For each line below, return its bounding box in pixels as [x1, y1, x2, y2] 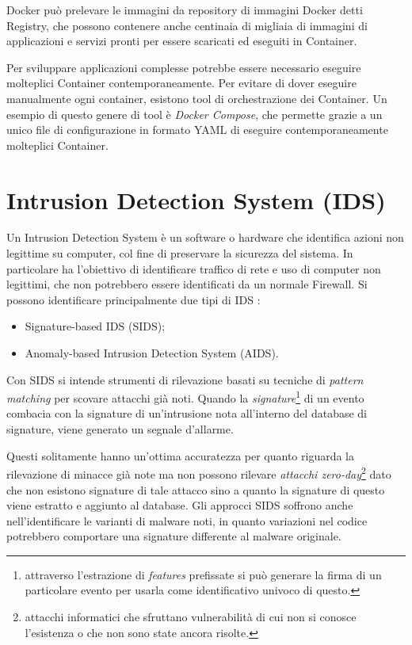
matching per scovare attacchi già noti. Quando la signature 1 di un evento [6, 387, 364, 406]
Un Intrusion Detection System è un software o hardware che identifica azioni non [6, 229, 404, 246]
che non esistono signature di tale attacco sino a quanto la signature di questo [6, 481, 385, 498]
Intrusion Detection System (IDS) [6, 183, 386, 216]
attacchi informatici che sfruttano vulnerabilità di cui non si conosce [25, 609, 357, 625]
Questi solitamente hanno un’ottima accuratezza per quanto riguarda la [6, 447, 354, 464]
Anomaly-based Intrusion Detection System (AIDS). [25, 345, 279, 361]
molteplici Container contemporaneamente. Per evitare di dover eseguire [6, 74, 357, 91]
